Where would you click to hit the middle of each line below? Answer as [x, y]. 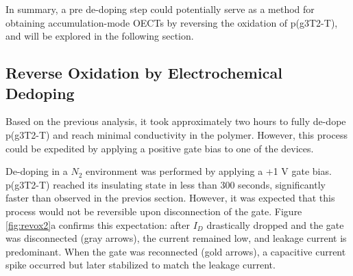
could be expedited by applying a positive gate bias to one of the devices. [160, 148]
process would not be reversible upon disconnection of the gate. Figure [154, 211]
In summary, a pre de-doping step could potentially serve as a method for [160, 9]
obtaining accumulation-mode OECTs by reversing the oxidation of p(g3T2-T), [172, 22]
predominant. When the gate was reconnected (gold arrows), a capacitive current [176, 251]
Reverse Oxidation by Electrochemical [144, 73]
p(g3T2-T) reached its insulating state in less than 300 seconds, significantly [166, 184]
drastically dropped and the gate [275, 224]
